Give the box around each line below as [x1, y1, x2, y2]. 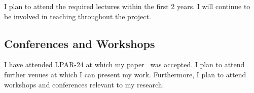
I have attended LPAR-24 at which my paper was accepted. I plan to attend [4, 59, 245, 70]
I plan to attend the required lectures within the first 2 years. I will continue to [4, 1, 250, 11]
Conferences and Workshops [4, 35, 155, 51]
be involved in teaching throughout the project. [4, 11, 151, 21]
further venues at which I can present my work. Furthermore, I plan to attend [4, 69, 246, 79]
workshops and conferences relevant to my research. [4, 79, 164, 89]
